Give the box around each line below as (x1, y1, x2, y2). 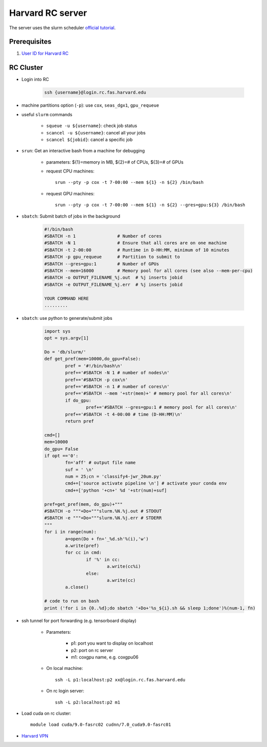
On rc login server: (46, 688, 84, 694)
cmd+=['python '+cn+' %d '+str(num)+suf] (65, 487, 167, 493)
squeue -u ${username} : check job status (46, 123, 137, 129)
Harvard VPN (21, 733, 49, 739)
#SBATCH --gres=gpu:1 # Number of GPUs (44, 261, 159, 266)
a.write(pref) (65, 543, 99, 548)
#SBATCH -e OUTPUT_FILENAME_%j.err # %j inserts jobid (44, 282, 183, 287)
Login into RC (21, 77, 49, 83)
